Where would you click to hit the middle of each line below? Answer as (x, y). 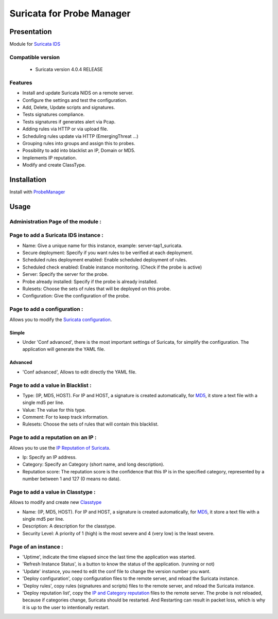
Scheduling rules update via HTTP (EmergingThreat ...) (80, 136)
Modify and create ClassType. (54, 165)
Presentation (31, 32)
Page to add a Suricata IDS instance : (56, 235)
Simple (17, 332)
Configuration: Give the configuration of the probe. (76, 296)
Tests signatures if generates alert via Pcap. (69, 121)
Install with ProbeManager (37, 192)
